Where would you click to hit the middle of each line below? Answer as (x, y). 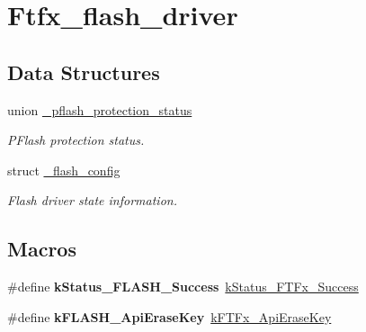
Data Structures (84, 72)
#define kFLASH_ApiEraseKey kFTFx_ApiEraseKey (170, 316)
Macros (42, 249)
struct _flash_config (64, 170)
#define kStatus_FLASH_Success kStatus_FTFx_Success (183, 287)
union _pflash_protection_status (100, 109)
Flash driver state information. (92, 200)
